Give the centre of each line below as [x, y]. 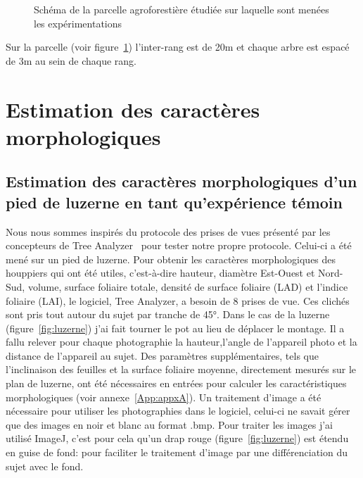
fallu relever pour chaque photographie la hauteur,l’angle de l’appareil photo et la [181, 342]
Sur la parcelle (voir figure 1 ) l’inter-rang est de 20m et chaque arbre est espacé [178, 47]
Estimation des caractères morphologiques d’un [181, 181]
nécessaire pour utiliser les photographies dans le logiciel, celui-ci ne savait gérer [178, 411]
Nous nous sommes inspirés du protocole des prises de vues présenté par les [168, 231]
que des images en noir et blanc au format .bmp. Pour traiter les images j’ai [170, 424]
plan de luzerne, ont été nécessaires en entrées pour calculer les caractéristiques [176, 383]
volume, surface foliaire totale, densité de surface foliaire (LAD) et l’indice [188, 286]
